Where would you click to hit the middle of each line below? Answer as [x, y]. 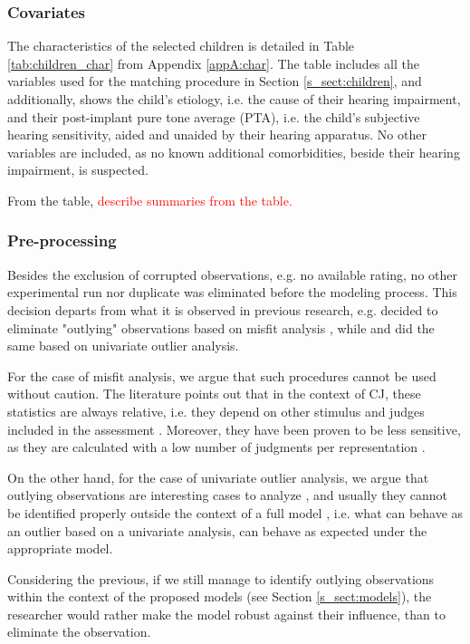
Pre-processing [62, 240]
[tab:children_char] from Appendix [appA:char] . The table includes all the [213, 63]
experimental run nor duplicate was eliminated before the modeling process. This [232, 292]
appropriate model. [60, 548]
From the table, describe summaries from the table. [150, 200]
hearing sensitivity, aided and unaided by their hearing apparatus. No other [217, 135]
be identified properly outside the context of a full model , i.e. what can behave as [235, 512]
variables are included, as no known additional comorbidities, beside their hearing [234, 152]
